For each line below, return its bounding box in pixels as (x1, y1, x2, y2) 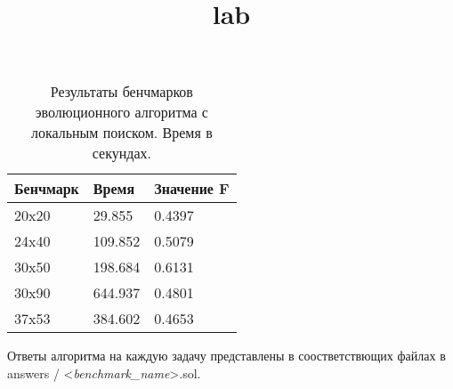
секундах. (92, 142, 151, 164)
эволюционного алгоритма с (35, 101, 208, 123)
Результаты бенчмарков (50, 81, 193, 102)
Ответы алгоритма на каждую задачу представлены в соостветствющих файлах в (7, 346, 446, 365)
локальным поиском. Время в (30, 122, 213, 143)
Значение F (154, 178, 230, 199)
